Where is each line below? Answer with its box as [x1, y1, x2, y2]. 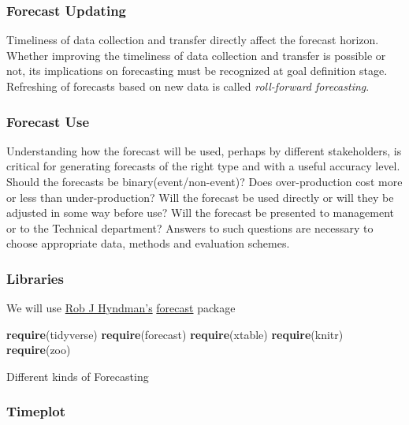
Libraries [6, 268, 64, 288]
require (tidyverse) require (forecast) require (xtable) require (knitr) [6, 326, 344, 342]
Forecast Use [6, 111, 90, 131]
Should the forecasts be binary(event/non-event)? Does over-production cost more [6, 173, 403, 189]
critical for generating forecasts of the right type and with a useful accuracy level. [6, 158, 400, 174]
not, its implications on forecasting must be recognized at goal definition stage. [6, 62, 388, 79]
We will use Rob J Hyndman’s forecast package [6, 300, 236, 316]
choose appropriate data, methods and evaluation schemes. [6, 235, 290, 252]
